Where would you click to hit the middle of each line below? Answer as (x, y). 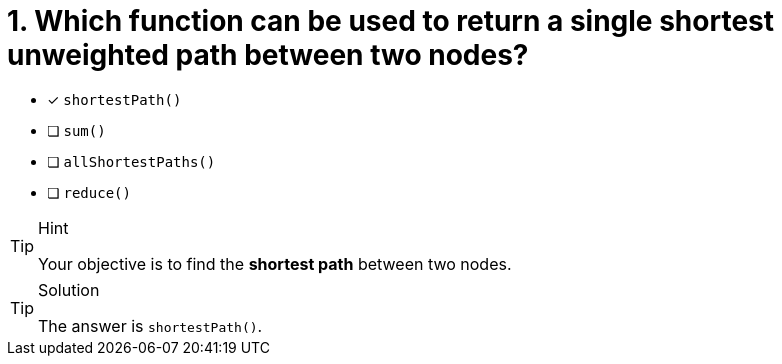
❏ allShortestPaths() (131, 161)
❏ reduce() (89, 192)
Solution (69, 289)
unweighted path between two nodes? (268, 55)
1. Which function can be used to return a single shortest (391, 21)
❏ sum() (76, 130)
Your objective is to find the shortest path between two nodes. (275, 263)
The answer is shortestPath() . (150, 325)
